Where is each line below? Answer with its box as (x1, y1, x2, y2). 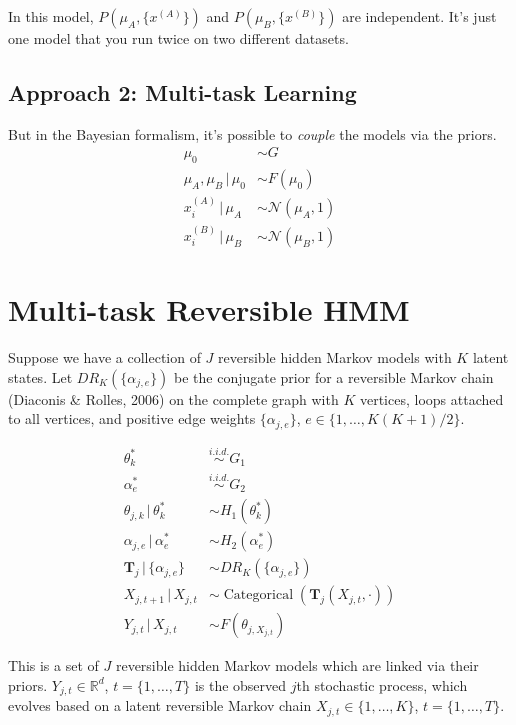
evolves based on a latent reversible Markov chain (8, 695, 312, 716)
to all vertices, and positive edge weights (8, 408, 256, 429)
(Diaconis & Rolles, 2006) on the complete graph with (8, 388, 339, 409)
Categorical (223, 588, 294, 603)
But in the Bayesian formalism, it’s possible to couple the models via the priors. (8, 123, 497, 144)
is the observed (194, 674, 287, 695)
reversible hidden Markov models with (218, 347, 452, 368)
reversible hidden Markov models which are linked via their (115, 655, 479, 676)
